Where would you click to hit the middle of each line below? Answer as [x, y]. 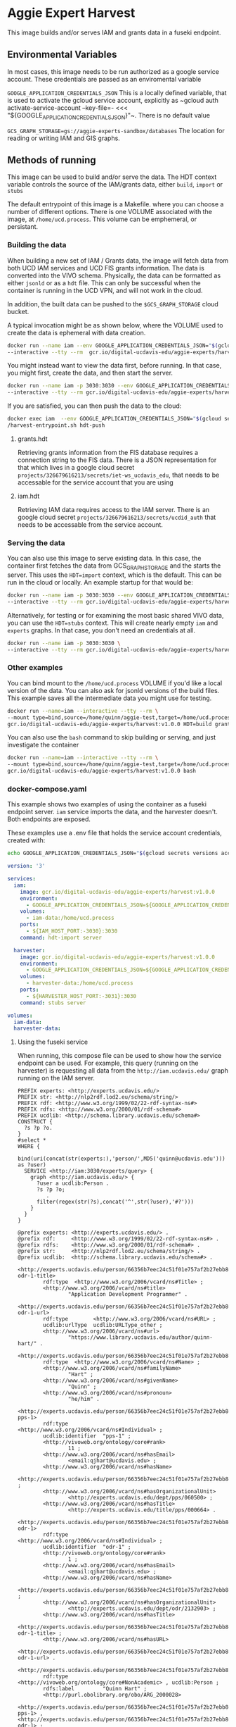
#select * [32, 1140]
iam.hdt [28, 496]
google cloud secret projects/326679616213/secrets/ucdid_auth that [117, 517]
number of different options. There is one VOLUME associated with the [110, 212]
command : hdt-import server [61, 937]
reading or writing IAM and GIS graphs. [64, 138]
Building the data [37, 245]
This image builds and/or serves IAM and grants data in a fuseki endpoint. [114, 32]
